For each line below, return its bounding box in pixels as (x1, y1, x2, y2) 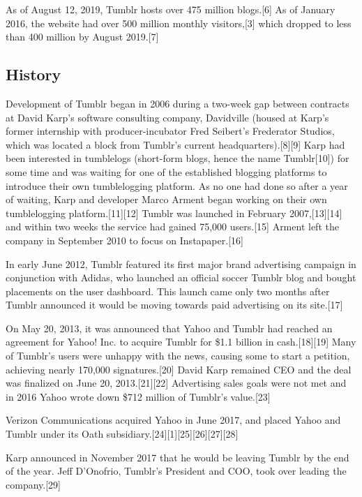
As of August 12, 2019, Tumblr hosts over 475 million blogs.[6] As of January (6, 2, 335, 16)
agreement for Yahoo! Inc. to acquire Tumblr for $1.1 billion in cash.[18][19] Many (6, 334, 356, 349)
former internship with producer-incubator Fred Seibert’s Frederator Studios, (6, 124, 335, 138)
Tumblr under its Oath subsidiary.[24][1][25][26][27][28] (6, 426, 239, 441)
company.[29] (6, 477, 61, 491)
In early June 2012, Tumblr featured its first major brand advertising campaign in (6, 256, 356, 271)
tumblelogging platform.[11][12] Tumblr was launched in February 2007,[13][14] (6, 205, 342, 220)
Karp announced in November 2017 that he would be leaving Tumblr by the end (6, 450, 349, 464)
